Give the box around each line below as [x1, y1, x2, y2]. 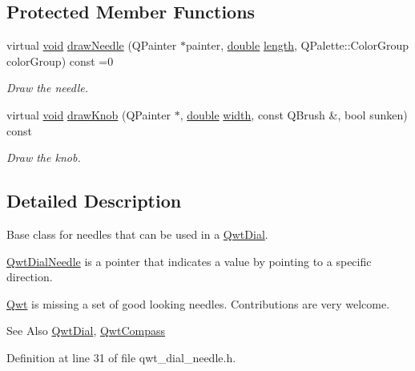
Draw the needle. [6, 79, 88, 96]
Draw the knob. [6, 149, 81, 166]
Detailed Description [6, 188, 182, 213]
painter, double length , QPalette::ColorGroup [185, 37, 409, 54]
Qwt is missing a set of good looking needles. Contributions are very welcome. [6, 295, 390, 312]
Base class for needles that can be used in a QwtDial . [6, 225, 268, 242]
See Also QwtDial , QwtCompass [6, 322, 166, 339]
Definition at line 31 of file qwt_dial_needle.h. [6, 349, 236, 365]
